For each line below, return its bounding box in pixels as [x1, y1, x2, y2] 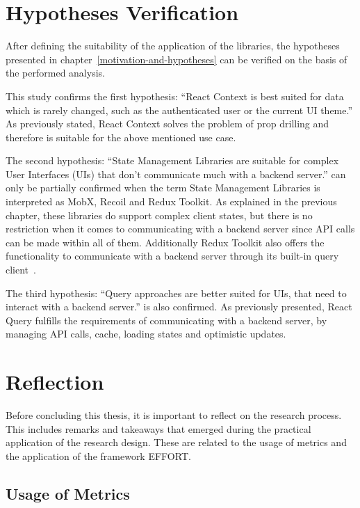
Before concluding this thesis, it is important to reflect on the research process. [6, 408, 342, 422]
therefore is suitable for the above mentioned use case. [6, 129, 236, 144]
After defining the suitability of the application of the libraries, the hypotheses [6, 38, 340, 53]
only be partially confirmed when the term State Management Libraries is [6, 180, 320, 195]
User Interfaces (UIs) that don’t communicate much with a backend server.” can [6, 166, 346, 181]
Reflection [6, 367, 104, 396]
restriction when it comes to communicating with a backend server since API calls [6, 221, 355, 236]
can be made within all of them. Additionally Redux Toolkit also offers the [6, 235, 325, 249]
